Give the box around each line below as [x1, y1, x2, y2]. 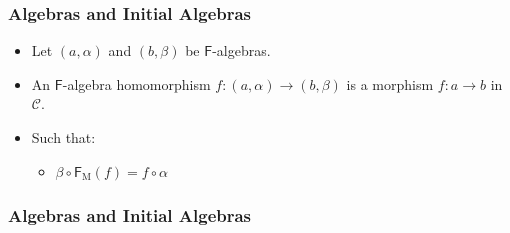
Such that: [31, 127, 96, 147]
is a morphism [346, 73, 434, 94]
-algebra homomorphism [62, 73, 211, 94]
